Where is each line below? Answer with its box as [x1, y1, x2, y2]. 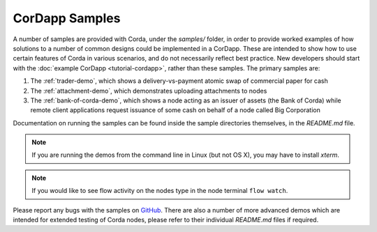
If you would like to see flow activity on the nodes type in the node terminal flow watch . [31, 187, 288, 195]
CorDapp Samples [13, 10, 121, 26]
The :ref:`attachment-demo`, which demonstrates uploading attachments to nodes [30, 86, 267, 95]
